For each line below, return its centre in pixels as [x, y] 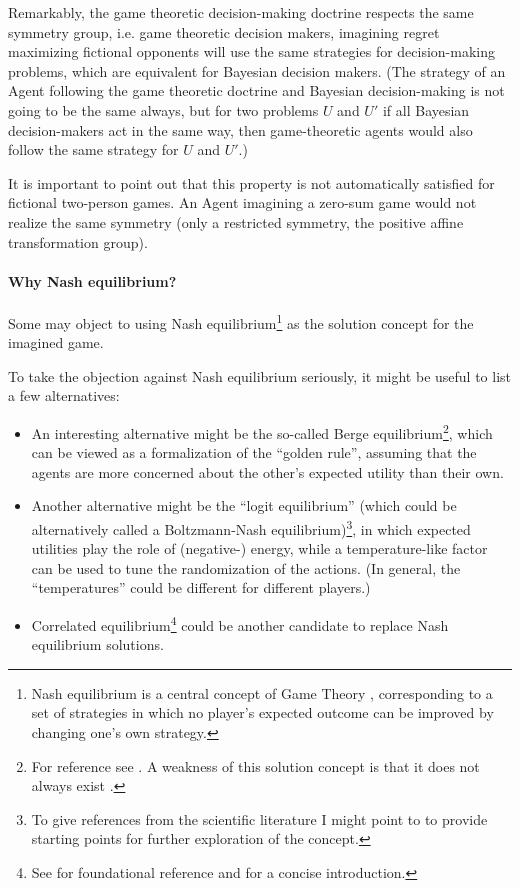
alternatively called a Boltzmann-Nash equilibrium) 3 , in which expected [251, 527]
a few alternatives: [64, 395]
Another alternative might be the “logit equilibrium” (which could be [244, 505]
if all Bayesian [426, 109]
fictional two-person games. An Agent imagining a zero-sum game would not [242, 202]
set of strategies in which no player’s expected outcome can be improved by [262, 712]
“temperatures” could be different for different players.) [201, 587]
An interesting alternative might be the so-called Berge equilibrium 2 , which [262, 431]
